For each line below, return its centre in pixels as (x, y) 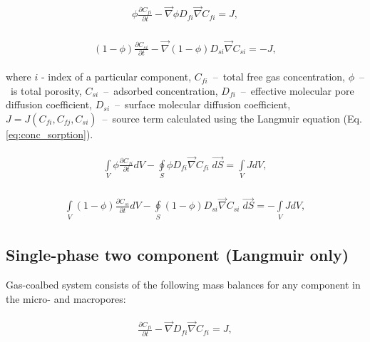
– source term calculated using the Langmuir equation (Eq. (232, 118)
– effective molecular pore (297, 90)
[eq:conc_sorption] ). (50, 134)
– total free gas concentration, (279, 77)
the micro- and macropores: (66, 298)
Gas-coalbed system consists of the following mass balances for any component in (183, 284)
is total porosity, (46, 90)
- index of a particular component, (116, 77)
